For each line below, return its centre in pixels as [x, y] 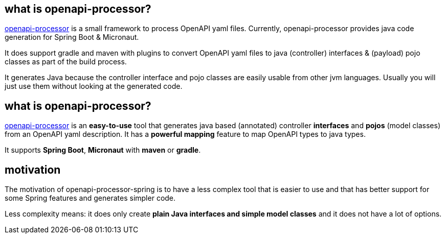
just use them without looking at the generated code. [94, 86]
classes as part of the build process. [66, 62]
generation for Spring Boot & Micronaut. [72, 37]
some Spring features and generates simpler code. [90, 198]
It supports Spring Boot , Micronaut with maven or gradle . [103, 150]
